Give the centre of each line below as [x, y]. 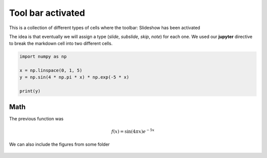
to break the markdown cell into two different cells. [61, 43]
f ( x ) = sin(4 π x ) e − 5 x [133, 131]
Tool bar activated [47, 13]
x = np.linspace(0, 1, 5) [51, 71]
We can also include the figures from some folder [59, 144]
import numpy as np [43, 57]
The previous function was [36, 118]
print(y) [30, 91]
